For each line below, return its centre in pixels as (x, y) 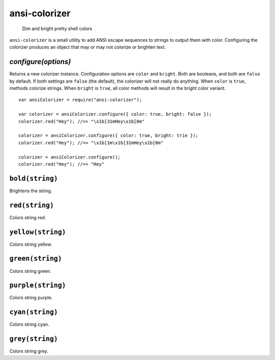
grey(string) (34, 339)
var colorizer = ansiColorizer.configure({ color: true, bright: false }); (115, 114)
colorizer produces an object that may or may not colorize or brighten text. (88, 47)
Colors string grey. (29, 351)
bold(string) (34, 178)
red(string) (32, 205)
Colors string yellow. (31, 244)
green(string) (36, 259)
